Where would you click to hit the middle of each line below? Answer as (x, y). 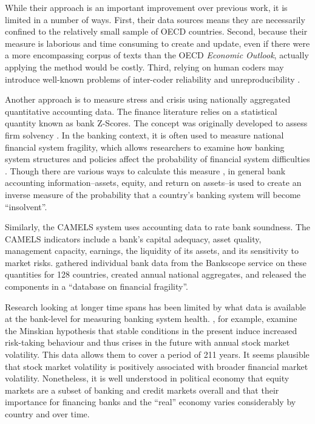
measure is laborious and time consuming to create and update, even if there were (157, 43)
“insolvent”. (26, 206)
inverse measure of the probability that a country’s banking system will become (153, 194)
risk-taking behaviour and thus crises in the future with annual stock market (147, 342)
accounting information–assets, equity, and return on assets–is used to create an (153, 183)
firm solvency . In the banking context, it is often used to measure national (144, 135)
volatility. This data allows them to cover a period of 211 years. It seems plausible (157, 354)
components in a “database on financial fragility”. (97, 286)
